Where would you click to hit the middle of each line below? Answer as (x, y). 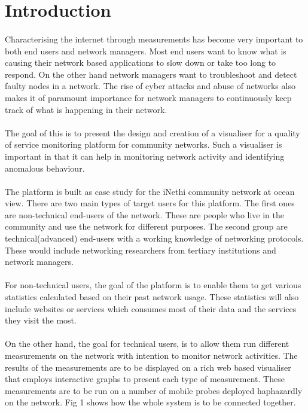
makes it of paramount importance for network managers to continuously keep (148, 97)
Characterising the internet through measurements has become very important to (154, 39)
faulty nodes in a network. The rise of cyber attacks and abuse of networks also (150, 86)
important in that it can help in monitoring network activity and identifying (145, 156)
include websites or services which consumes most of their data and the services (151, 308)
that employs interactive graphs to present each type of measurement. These (145, 379)
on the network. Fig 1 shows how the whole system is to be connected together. (150, 402)
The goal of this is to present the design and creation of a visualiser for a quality (153, 132)
